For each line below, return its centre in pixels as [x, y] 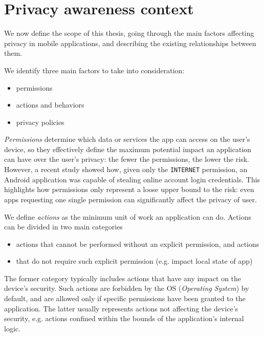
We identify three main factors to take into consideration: [94, 70]
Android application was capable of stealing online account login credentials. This [132, 179]
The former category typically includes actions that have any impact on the [123, 278]
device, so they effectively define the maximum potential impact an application [128, 149]
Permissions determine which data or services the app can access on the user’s [127, 139]
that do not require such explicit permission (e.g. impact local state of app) [134, 261]
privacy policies [40, 122]
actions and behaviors [50, 105]
